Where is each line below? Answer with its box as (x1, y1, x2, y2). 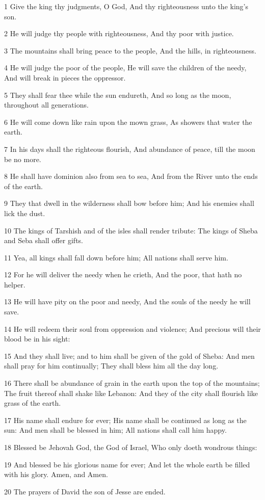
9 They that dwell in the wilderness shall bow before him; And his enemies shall (4, 198, 254, 208)
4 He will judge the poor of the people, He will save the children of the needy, (4, 62, 247, 73)
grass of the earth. (4, 398, 61, 408)
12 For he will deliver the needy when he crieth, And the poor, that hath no (4, 269, 242, 280)
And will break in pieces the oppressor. (4, 72, 126, 83)
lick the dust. (4, 207, 45, 218)
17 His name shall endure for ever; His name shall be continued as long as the (4, 414, 247, 425)
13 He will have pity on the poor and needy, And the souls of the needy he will (4, 296, 251, 307)
